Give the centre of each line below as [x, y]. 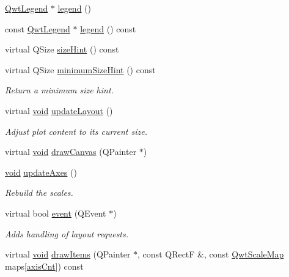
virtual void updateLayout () [59, 110]
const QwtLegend [38, 28]
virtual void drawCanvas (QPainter [71, 152]
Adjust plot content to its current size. [76, 131]
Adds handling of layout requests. [67, 233]
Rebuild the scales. [39, 192]
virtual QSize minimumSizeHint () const [80, 69]
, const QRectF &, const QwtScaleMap [211, 254]
